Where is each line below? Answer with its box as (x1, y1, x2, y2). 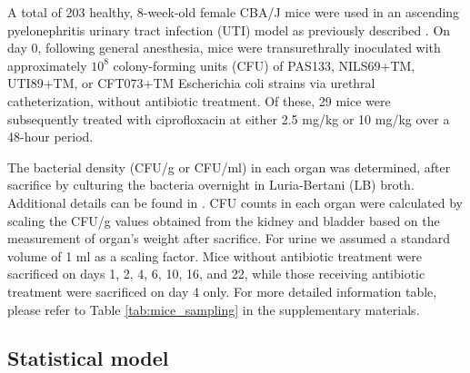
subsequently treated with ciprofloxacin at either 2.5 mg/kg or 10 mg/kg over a (7, 109, 450, 128)
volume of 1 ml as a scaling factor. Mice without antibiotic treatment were (7, 246, 423, 265)
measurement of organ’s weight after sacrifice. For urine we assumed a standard (7, 229, 451, 248)
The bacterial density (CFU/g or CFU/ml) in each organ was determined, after (7, 157, 451, 176)
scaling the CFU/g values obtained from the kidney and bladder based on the (7, 211, 440, 230)
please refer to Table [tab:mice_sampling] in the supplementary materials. (7, 299, 420, 319)
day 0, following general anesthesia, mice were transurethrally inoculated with (7, 38, 441, 57)
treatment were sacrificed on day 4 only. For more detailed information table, (7, 281, 437, 300)
